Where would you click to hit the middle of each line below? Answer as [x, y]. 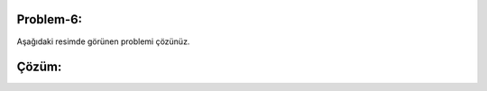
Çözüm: [39, 67]
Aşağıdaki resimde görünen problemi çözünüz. [103, 41]
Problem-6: [50, 19]
